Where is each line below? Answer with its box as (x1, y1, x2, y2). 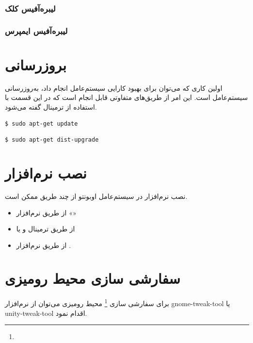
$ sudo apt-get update (5, 120, 78, 127)
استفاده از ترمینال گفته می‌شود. (5, 102, 97, 112)
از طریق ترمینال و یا (16, 224, 75, 234)
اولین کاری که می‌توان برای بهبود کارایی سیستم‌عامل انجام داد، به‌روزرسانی (5, 82, 222, 93)
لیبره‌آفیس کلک (5, 2, 56, 14)
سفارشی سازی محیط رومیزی (5, 268, 181, 288)
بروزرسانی (5, 54, 66, 74)
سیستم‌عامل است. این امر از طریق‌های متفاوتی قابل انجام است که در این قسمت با (5, 92, 248, 102)
